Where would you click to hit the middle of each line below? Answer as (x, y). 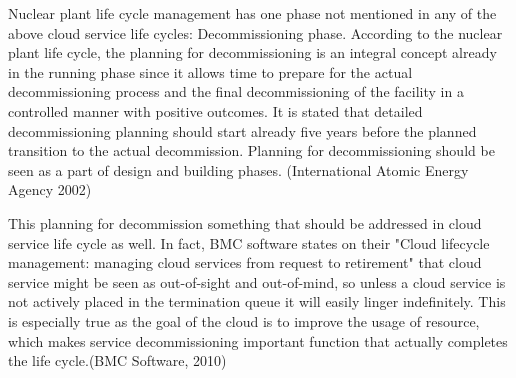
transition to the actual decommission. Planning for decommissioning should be (251, 150)
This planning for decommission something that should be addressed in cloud (245, 222)
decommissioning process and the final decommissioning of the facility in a (236, 91)
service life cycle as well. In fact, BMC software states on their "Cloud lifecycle (249, 242)
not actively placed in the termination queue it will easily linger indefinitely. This (257, 301)
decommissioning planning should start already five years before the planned (242, 130)
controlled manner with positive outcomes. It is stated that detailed (215, 110)
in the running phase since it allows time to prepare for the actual (210, 71)
